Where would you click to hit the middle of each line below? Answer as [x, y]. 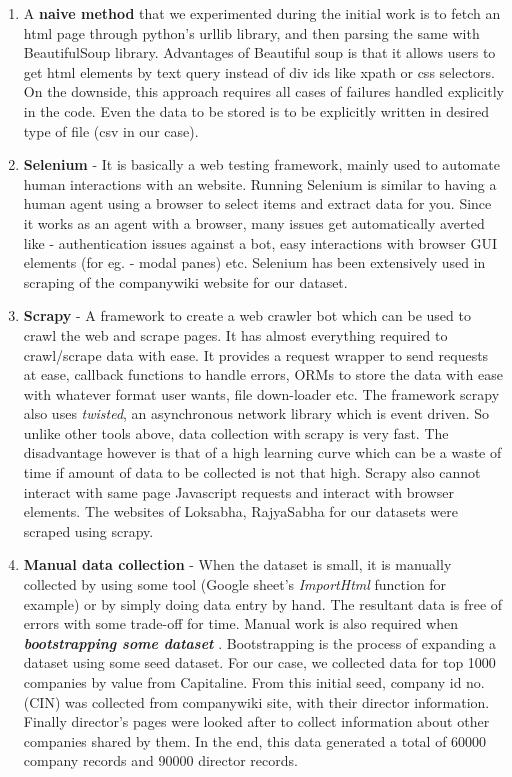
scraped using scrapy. [88, 530]
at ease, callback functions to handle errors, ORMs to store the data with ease [263, 374]
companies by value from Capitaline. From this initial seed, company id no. [254, 682]
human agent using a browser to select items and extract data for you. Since [257, 203]
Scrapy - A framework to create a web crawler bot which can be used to [247, 315]
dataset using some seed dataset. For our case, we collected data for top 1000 [259, 662]
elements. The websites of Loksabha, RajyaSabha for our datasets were [240, 511]
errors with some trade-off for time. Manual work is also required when [241, 623]
